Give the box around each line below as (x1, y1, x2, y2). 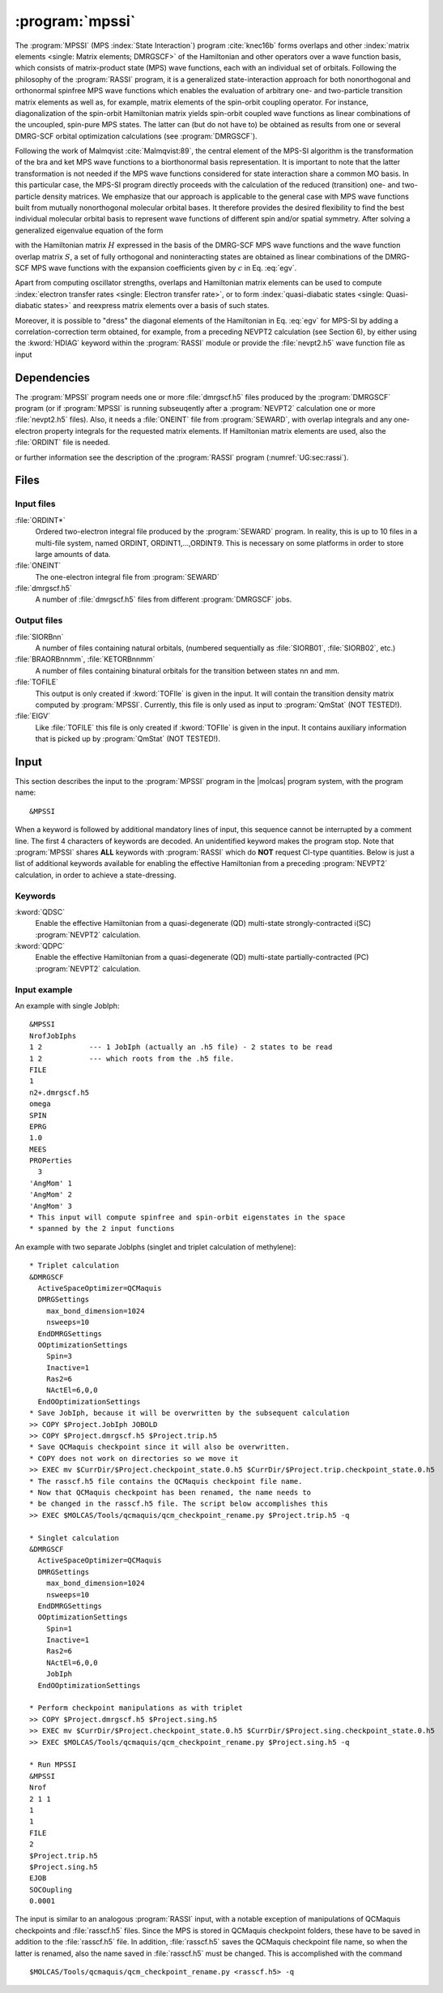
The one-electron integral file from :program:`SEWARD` (35, 572, 220, 581)
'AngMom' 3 (29, 1201, 73, 1211)
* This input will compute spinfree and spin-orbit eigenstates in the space (29, 1213, 346, 1222)
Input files (15, 499, 56, 510)
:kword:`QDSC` (15, 906, 66, 916)
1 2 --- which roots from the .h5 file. (29, 1054, 235, 1063)
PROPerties (29, 1156, 73, 1165)
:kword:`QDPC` (15, 941, 65, 951)
